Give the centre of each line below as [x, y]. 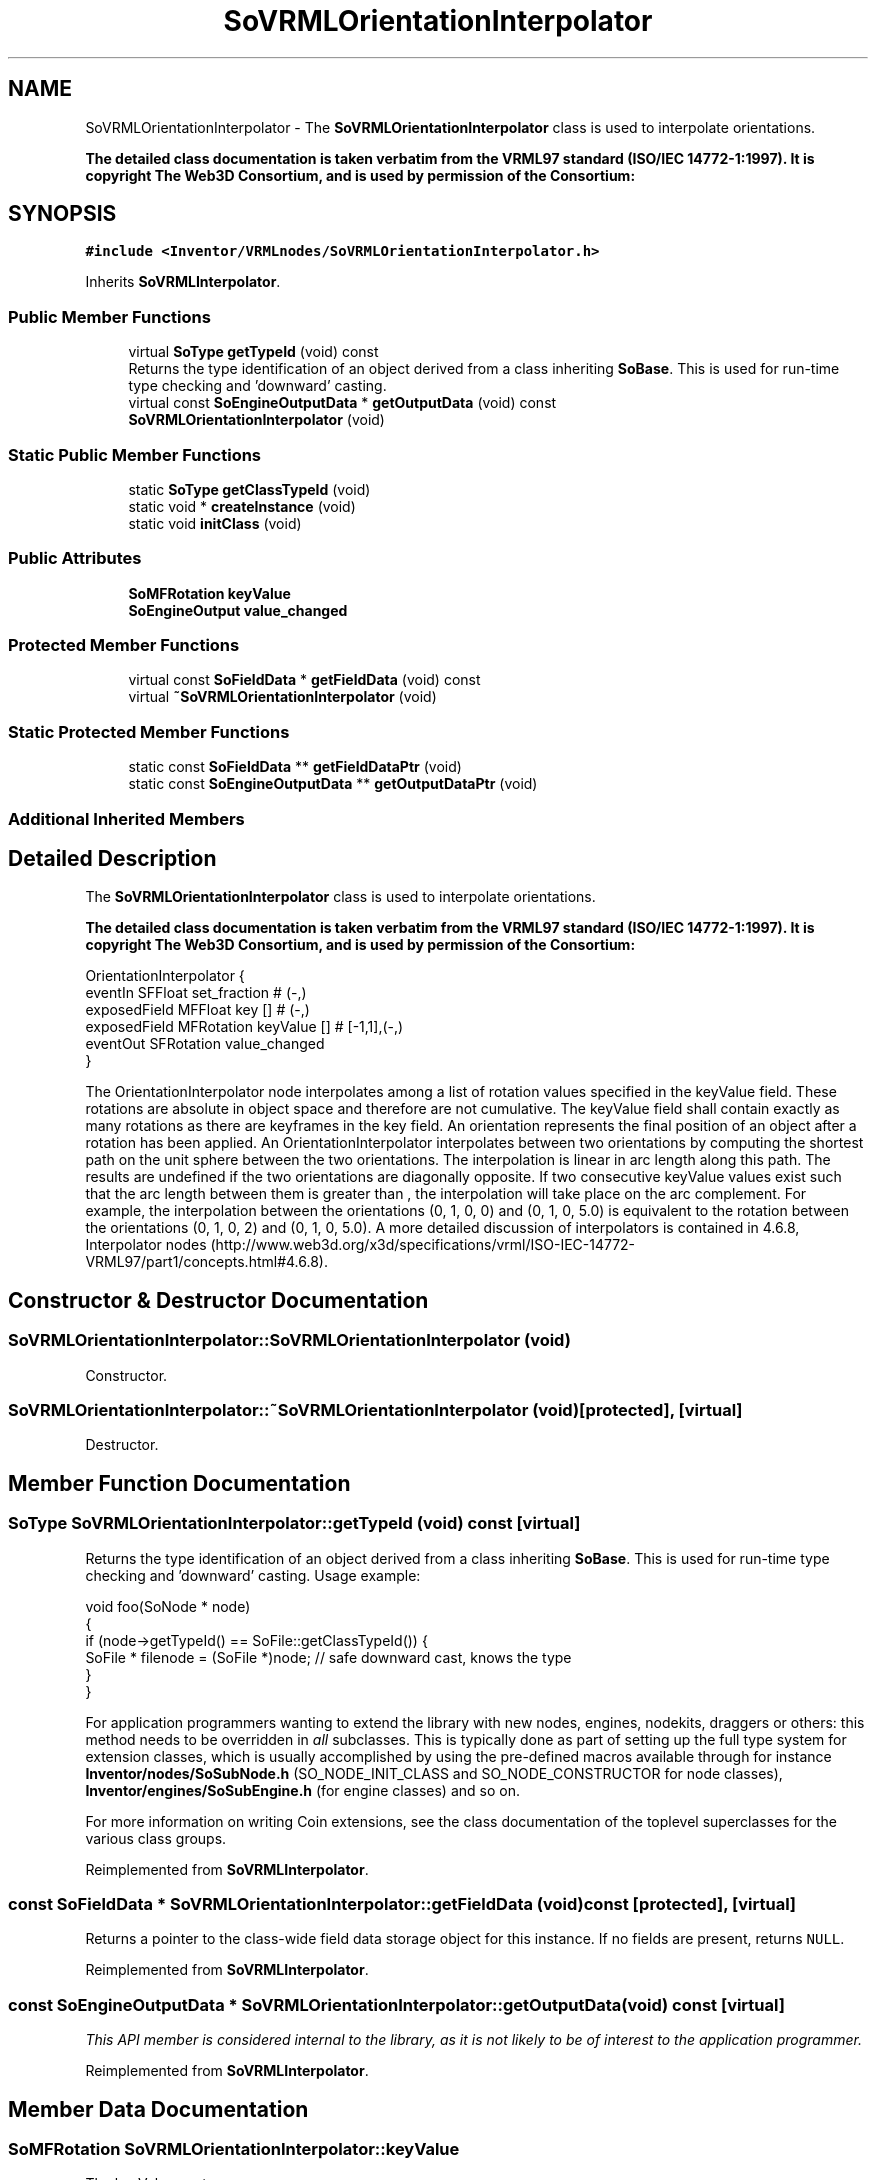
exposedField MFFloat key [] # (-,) [197, 1010]
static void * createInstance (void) [242, 506]
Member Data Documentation [158, 2109]
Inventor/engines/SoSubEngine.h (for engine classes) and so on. [302, 1790]
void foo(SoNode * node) [168, 1606]
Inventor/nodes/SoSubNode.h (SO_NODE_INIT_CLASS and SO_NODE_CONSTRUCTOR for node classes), [434, 1773]
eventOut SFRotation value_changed [205, 1044]
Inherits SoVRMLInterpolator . [183, 282]
